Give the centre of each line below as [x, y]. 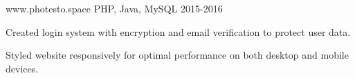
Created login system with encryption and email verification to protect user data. [178, 31]
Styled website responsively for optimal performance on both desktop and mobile [177, 55]
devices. [22, 68]
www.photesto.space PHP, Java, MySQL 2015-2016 [114, 8]
